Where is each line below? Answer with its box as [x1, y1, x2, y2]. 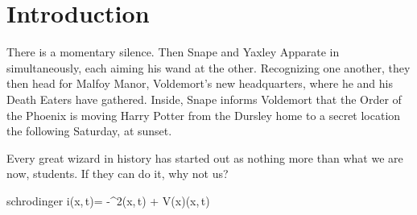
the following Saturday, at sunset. [6, 122, 172, 139]
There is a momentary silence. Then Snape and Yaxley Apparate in [6, 43, 340, 60]
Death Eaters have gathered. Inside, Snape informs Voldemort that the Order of [6, 90, 402, 107]
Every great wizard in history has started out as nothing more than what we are [6, 149, 403, 166]
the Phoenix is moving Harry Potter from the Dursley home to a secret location [6, 106, 401, 123]
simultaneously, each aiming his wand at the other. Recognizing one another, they [6, 59, 411, 76]
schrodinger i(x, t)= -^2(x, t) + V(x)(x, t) [6, 192, 210, 209]
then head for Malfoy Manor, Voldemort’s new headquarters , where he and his [6, 75, 394, 92]
